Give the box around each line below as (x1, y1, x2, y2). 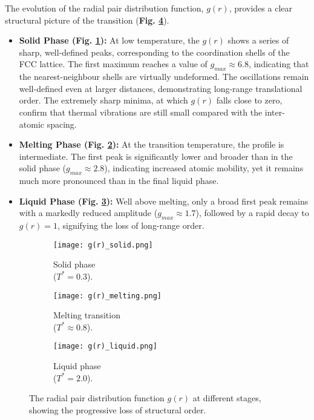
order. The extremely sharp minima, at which (19, 94, 188, 107)
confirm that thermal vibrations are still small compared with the (19, 105, 263, 118)
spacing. (47, 117, 77, 130)
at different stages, (192, 392, 261, 404)
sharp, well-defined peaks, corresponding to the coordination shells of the (19, 45, 290, 58)
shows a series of (227, 34, 289, 47)
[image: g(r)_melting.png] (53, 291, 162, 300)
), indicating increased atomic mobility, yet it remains (104, 162, 304, 174)
